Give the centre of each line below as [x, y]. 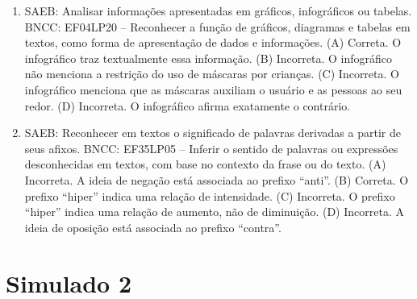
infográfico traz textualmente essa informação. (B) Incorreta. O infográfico [208, 58]
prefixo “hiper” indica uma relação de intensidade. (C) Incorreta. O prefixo [210, 195]
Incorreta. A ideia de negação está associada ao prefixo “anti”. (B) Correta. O [217, 179]
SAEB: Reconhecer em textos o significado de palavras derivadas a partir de [213, 133]
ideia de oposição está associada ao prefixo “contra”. [153, 227]
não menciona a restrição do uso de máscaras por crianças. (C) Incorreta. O [212, 74]
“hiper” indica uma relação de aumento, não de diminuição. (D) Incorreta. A [214, 212]
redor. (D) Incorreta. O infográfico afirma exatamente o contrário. [188, 105]
